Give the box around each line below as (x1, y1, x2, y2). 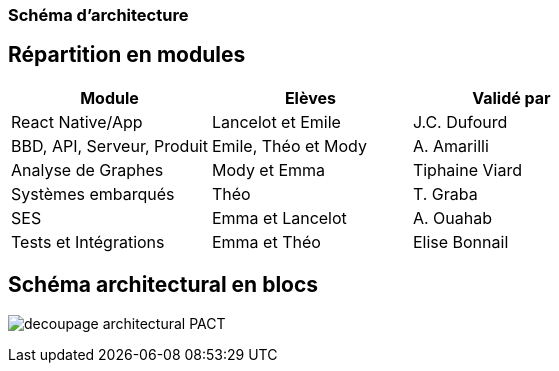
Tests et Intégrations (11, 231, 165, 252)
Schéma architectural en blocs (8, 272, 319, 298)
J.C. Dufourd (412, 111, 508, 132)
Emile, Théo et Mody (211, 135, 367, 156)
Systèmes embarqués (11, 183, 175, 204)
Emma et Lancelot (211, 207, 347, 228)
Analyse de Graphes (11, 159, 164, 180)
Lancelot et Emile (211, 111, 341, 132)
